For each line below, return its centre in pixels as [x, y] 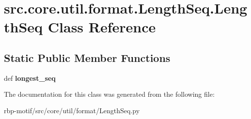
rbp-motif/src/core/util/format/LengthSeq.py [72, 110]
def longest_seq [30, 78]
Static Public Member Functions [87, 57]
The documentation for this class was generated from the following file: [109, 94]
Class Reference [102, 27]
